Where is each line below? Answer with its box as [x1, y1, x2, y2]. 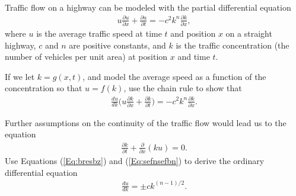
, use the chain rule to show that [123, 82, 242, 94]
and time [177, 50, 210, 63]
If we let [5, 70, 35, 82]
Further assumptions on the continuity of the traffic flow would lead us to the [5, 116, 287, 128]
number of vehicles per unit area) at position [5, 50, 168, 63]
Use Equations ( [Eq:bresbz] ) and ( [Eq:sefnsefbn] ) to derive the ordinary [5, 154, 265, 166]
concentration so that [5, 82, 82, 94]
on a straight [225, 27, 272, 40]
